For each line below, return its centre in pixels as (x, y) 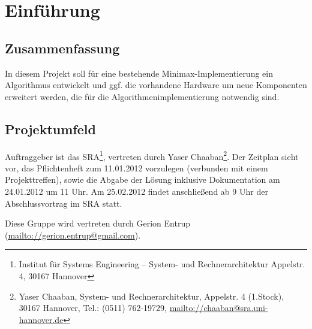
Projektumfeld (50, 129)
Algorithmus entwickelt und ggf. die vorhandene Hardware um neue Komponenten (156, 85)
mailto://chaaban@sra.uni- (219, 308)
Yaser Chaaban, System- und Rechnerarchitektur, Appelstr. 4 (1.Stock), (151, 296)
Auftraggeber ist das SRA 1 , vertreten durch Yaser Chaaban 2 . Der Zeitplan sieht (152, 155)
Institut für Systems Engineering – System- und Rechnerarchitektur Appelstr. (162, 264)
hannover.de (41, 319)
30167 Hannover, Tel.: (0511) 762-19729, (93, 308)
